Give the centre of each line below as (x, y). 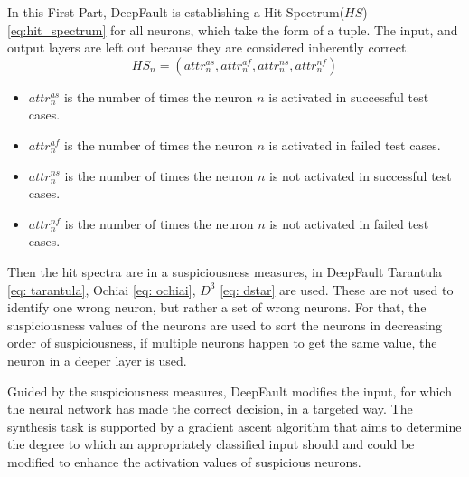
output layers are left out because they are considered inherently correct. (209, 48)
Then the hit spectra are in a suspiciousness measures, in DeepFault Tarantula (225, 271)
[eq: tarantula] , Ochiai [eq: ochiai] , (102, 289)
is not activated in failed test (349, 223)
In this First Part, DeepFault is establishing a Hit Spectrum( (176, 12)
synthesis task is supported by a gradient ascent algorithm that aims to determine (234, 426)
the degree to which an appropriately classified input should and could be (211, 444)
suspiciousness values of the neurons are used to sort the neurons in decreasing (225, 324)
